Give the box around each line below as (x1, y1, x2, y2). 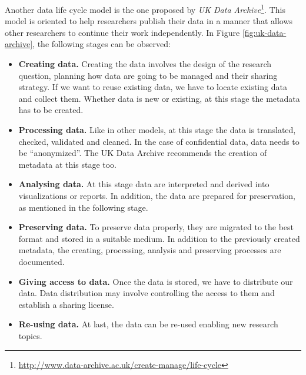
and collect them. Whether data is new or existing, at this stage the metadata (18, 92, 300, 104)
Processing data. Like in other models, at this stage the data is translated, (18, 124, 296, 135)
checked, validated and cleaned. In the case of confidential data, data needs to (18, 135, 300, 147)
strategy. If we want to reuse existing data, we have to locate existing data (18, 81, 287, 93)
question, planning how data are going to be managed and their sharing (18, 69, 278, 81)
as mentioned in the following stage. (18, 201, 148, 213)
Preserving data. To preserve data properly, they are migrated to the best (18, 221, 294, 233)
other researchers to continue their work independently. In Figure (5, 26, 240, 38)
